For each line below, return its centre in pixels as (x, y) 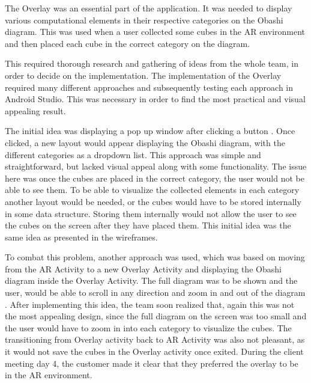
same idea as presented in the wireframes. (81, 237)
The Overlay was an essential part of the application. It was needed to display (149, 8)
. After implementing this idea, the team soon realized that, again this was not (150, 304)
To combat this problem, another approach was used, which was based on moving (155, 257)
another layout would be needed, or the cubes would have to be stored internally (153, 201)
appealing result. (35, 110)
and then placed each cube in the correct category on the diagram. (128, 43)
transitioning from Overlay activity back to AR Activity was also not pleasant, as (155, 339)
